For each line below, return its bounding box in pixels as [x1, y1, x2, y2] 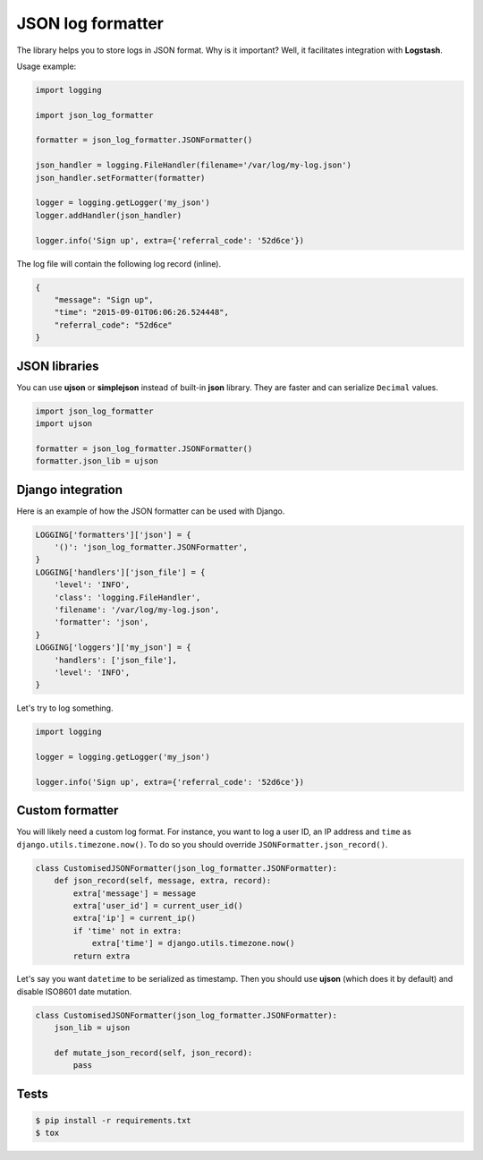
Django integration [16, 482, 123, 497]
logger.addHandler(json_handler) [35, 210, 182, 220]
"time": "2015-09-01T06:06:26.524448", [54, 307, 230, 318]
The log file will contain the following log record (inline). [16, 258, 222, 269]
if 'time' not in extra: [72, 925, 182, 935]
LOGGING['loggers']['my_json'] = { [35, 643, 191, 652]
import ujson [35, 419, 93, 429]
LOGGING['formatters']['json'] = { [35, 529, 191, 540]
